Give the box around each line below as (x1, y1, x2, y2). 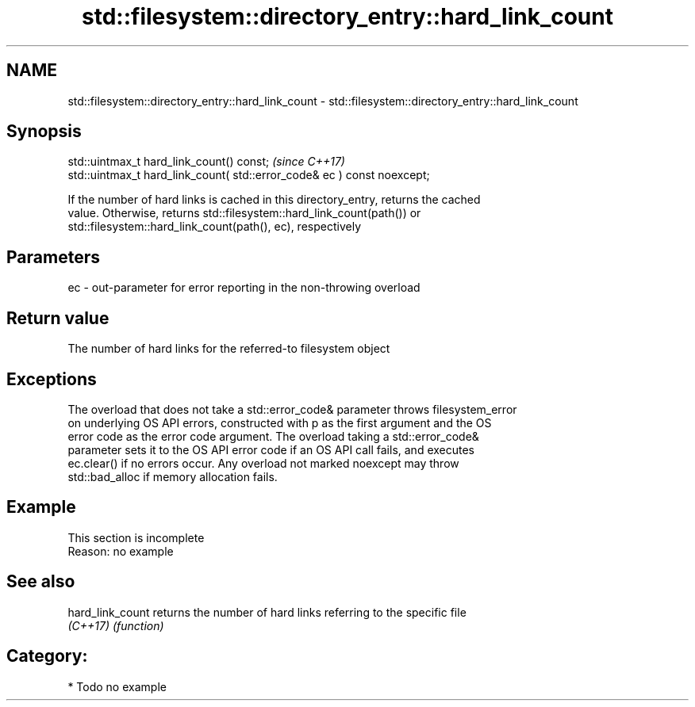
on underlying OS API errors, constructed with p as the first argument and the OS (67, 415, 492, 430)
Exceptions (6, 369, 97, 389)
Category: (6, 646, 88, 667)
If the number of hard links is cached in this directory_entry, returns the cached (67, 193, 481, 207)
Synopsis (6, 121, 82, 142)
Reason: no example (67, 544, 174, 558)
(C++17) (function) (67, 618, 164, 632)
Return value (6, 308, 109, 328)
